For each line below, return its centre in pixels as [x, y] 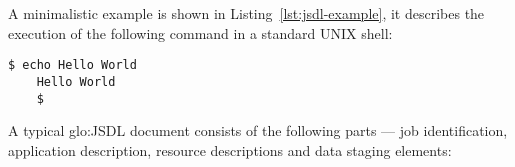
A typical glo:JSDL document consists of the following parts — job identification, [258, 130]
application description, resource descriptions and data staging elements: [230, 149]
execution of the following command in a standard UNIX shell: [200, 32]
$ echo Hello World [72, 65]
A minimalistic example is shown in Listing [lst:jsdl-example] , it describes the [246, 13]
